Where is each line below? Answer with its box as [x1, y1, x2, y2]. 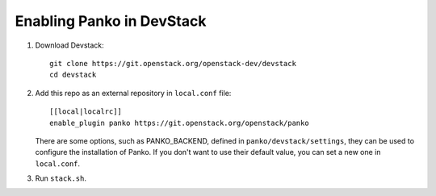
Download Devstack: [35, 40, 104, 50]
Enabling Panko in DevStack [15, 12, 207, 30]
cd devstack [49, 70, 97, 80]
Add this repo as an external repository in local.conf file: [35, 88, 232, 98]
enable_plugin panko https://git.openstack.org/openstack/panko [49, 118, 310, 127]
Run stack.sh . [35, 173, 86, 183]
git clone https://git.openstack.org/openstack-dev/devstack [49, 59, 296, 68]
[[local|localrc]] [49, 107, 123, 116]
